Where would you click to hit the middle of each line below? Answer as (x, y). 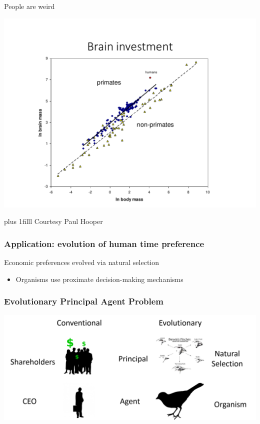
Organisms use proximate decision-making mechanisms (99, 279)
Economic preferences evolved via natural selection (82, 262)
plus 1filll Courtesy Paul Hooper (53, 221)
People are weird (29, 6)
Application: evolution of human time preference (104, 243)
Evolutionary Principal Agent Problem (84, 301)
